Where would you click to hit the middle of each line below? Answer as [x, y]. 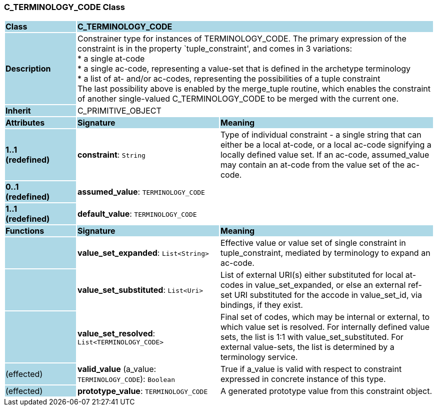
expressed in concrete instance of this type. [303, 379]
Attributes [25, 123]
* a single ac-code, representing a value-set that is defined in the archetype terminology [244, 69]
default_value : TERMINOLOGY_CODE [137, 214]
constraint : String [111, 155]
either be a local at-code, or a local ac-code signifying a [326, 145]
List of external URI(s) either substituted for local [312, 275]
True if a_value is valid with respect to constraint [311, 369]
